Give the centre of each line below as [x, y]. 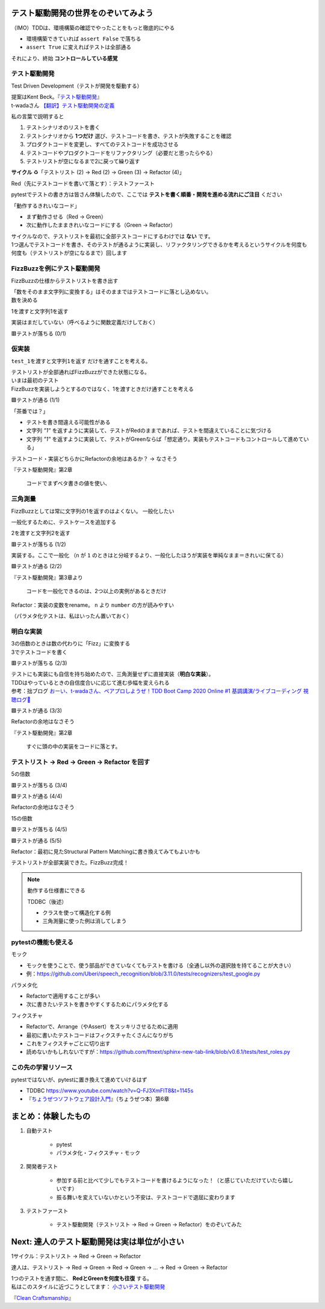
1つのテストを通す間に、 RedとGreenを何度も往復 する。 [82, 1278]
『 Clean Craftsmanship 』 [42, 1298]
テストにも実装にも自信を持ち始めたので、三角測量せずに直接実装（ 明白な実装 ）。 [113, 674]
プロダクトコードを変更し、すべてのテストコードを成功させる [102, 144]
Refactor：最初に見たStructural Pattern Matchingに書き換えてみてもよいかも [106, 851]
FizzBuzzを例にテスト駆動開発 [56, 268]
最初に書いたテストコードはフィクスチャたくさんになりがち [100, 1035]
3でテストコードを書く [39, 652]
